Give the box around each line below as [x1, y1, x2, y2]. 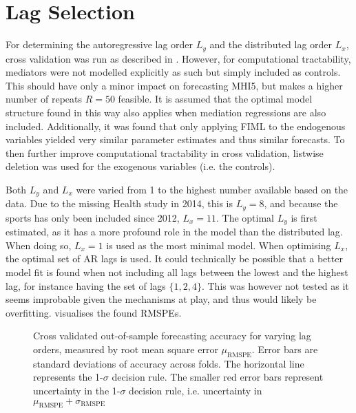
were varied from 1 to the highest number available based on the [76, 182, 348, 196]
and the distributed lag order [209, 37, 333, 52]
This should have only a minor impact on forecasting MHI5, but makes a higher [6, 78, 343, 92]
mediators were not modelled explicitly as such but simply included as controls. [6, 65, 341, 79]
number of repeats [6, 92, 82, 106]
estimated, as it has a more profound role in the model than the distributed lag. [6, 224, 343, 239]
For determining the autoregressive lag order [6, 37, 193, 52]
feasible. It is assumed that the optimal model [118, 92, 313, 106]
